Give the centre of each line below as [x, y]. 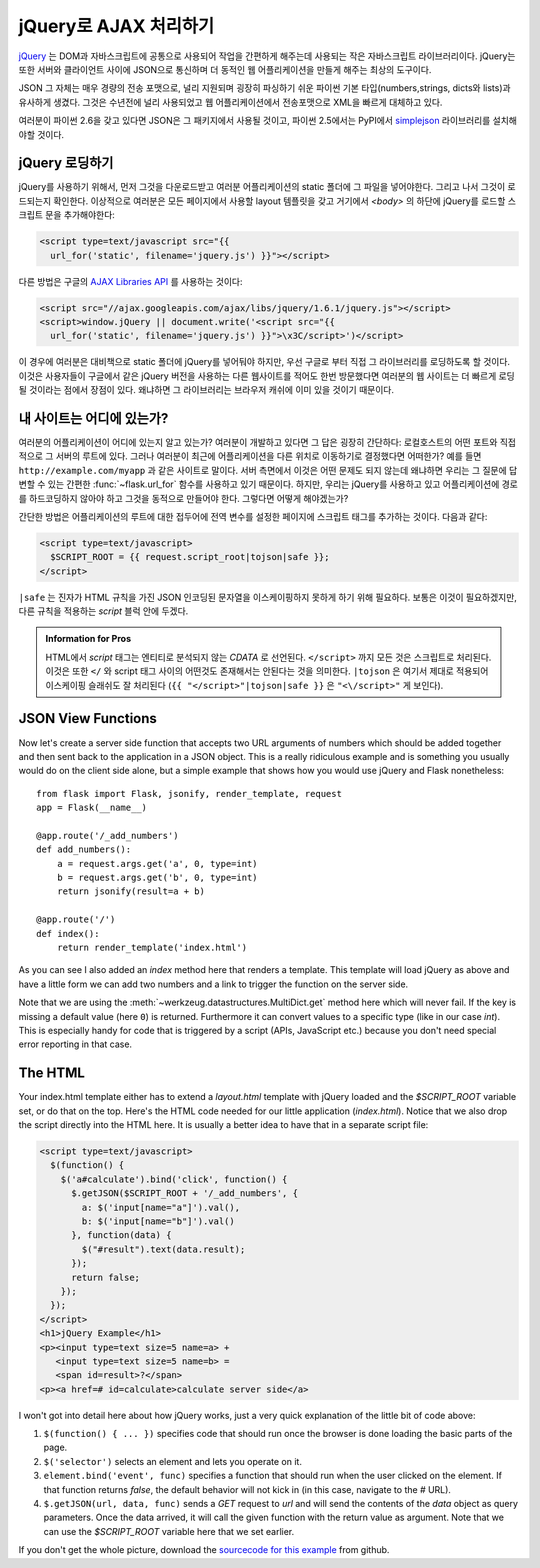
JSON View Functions [87, 718]
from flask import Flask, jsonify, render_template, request [189, 793]
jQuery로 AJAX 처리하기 [116, 26]
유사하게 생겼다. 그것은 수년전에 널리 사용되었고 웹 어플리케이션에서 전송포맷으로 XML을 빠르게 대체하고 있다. [230, 102]
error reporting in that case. [75, 1044]
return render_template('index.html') [152, 948]
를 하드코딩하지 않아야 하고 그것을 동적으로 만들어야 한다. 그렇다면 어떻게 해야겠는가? [183, 498]
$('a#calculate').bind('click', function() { [174, 1179]
